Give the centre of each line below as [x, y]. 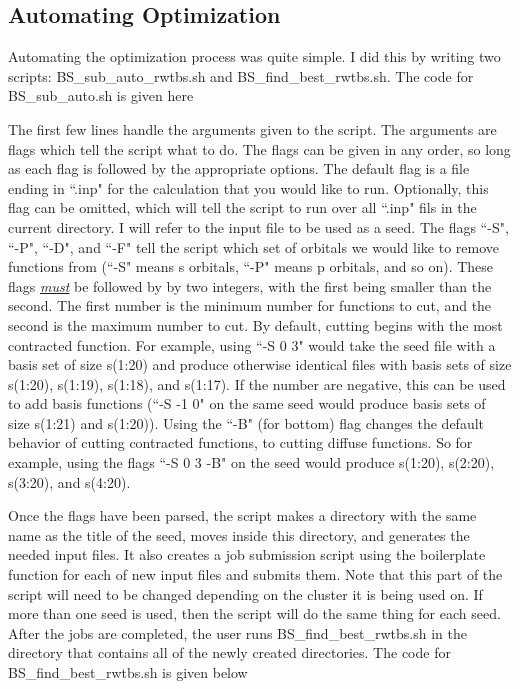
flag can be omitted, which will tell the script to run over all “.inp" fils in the [242, 207]
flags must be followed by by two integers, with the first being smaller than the [250, 285]
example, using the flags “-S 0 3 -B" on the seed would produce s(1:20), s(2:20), [251, 462]
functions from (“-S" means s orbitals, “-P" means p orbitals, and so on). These [251, 266]
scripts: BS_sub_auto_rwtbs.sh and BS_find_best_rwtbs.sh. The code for [241, 75]
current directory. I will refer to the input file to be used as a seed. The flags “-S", [258, 226]
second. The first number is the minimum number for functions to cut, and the [250, 305]
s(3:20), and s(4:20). [69, 481]
